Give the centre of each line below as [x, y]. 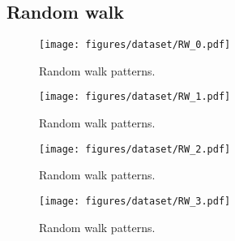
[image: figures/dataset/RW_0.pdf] [135, 45]
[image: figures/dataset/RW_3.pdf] [135, 201]
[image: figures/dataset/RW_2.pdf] [135, 149]
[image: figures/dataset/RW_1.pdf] [135, 97]
